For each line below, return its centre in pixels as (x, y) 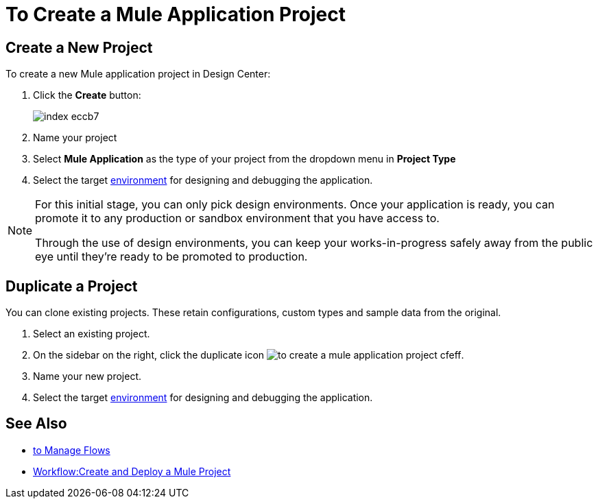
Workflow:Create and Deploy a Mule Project (132, 471)
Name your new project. (87, 376)
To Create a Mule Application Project (176, 14)
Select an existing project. (92, 334)
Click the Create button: (87, 95)
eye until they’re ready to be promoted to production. (171, 257)
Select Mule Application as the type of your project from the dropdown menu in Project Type (244, 159)
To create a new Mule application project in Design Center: (138, 74)
